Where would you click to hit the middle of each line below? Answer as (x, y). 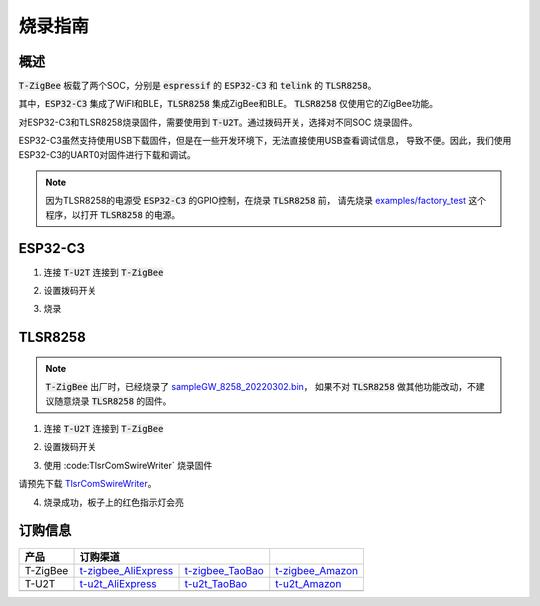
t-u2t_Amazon (308, 583)
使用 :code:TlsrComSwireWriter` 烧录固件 (128, 465)
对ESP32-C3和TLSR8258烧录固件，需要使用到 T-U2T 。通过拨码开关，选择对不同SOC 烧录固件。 (218, 122)
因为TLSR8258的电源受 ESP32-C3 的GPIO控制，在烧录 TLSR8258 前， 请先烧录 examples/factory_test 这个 (266, 201)
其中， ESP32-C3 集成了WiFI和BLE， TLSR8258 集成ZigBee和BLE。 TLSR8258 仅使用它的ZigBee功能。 (228, 104)
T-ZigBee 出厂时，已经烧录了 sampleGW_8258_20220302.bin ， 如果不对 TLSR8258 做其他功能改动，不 (261, 387)
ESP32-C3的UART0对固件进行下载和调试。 (107, 154)
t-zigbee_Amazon (317, 570)
